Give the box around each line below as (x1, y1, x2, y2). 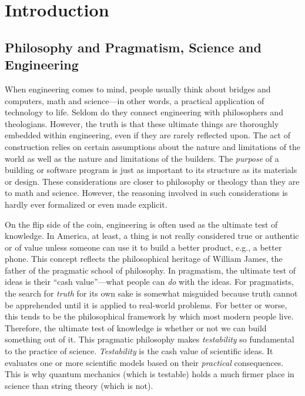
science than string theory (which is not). (5, 379, 153, 391)
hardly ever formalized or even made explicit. (5, 198, 167, 210)
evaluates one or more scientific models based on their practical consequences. (5, 356, 284, 368)
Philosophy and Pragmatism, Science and (5, 38, 262, 56)
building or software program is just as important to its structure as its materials (5, 164, 297, 176)
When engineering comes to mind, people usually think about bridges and (5, 82, 271, 95)
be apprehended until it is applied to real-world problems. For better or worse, (5, 298, 287, 311)
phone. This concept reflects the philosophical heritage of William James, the (5, 252, 283, 265)
